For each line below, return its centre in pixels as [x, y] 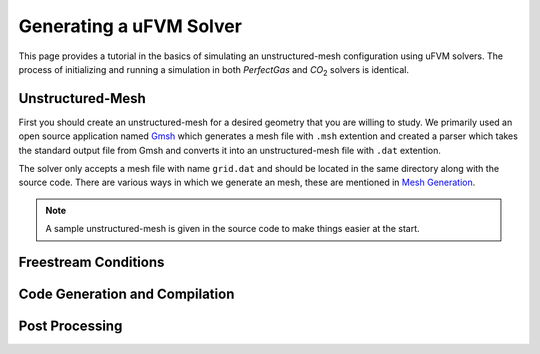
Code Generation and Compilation [126, 294]
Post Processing [70, 326]
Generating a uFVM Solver [130, 26]
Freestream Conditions [91, 262]
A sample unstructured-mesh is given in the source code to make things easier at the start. [232, 229]
